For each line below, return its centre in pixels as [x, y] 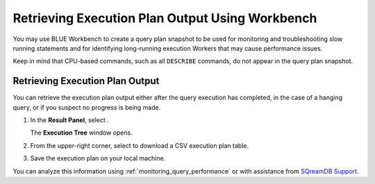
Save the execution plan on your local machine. [98, 158]
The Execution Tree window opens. [82, 133]
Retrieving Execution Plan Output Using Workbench [165, 18]
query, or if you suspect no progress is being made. [87, 107]
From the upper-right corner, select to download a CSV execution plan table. [140, 145]
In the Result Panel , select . [69, 120]
